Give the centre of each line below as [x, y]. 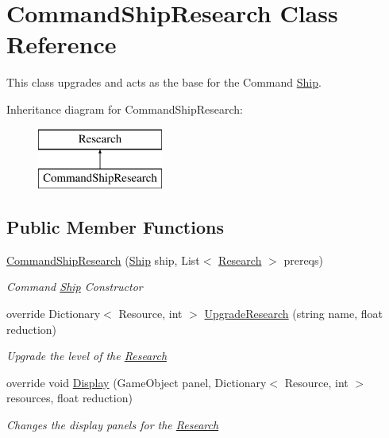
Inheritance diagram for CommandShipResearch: [125, 109]
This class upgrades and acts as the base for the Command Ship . [164, 82]
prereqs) [303, 260]
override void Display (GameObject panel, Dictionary [137, 382]
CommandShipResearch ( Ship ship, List [103, 260]
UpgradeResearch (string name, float [293, 314]
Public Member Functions [115, 227]
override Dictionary [54, 314]
